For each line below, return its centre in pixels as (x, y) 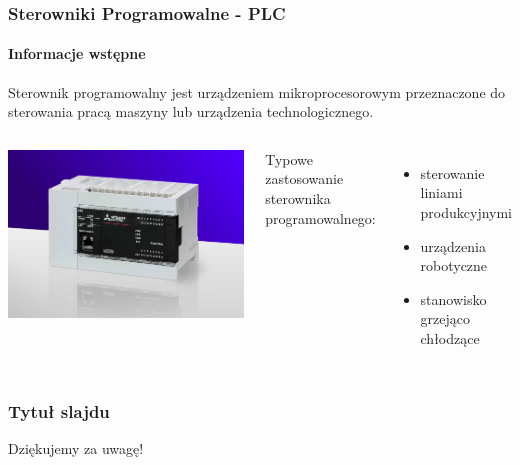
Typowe (289, 158)
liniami (441, 192)
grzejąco (445, 318)
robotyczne (454, 265)
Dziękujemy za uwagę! (76, 447)
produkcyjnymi (466, 212)
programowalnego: (320, 217)
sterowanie (452, 172)
